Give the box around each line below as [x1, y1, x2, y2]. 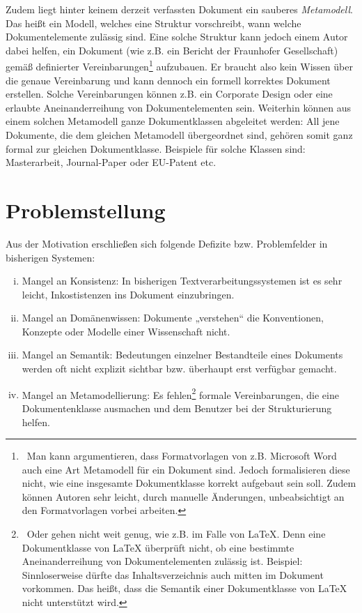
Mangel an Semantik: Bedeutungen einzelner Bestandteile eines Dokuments [22, 347, 343, 362]
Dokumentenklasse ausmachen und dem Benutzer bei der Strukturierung [22, 400, 332, 415]
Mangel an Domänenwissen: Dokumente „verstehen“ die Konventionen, [22, 310, 324, 325]
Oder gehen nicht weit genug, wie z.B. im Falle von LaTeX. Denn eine [26, 527, 326, 541]
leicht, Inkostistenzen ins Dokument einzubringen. [22, 287, 235, 301]
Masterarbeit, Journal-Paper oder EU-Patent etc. [6, 155, 217, 169]
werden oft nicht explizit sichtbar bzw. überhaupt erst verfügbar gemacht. [22, 361, 337, 376]
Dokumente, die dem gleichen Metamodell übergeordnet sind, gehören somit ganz [6, 128, 353, 142]
